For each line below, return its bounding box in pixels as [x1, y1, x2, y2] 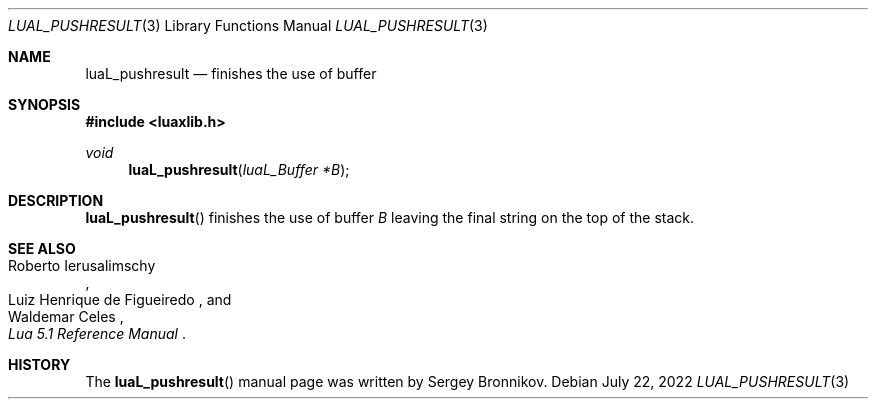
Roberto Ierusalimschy [8, 257, 156, 274]
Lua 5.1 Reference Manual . [8, 325, 186, 342]
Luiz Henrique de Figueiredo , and [8, 291, 232, 308]
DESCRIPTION [8, 192, 104, 209]
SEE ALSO [8, 240, 76, 257]
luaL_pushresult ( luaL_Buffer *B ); [128, 161, 350, 178]
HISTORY [8, 356, 71, 373]
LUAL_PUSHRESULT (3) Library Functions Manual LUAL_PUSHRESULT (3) [8, 17, 488, 34]
